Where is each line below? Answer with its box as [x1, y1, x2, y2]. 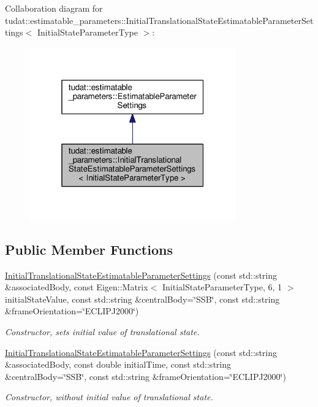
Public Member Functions [5, 239, 173, 258]
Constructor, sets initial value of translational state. [5, 325, 200, 338]
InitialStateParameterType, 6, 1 [162, 281, 282, 293]
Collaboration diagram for [5, 2, 103, 14]
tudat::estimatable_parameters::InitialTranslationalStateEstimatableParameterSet [5, 14, 314, 26]
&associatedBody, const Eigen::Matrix [5, 281, 148, 293]
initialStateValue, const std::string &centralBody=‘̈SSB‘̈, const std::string [5, 292, 280, 305]
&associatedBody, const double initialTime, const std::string [5, 358, 231, 371]
